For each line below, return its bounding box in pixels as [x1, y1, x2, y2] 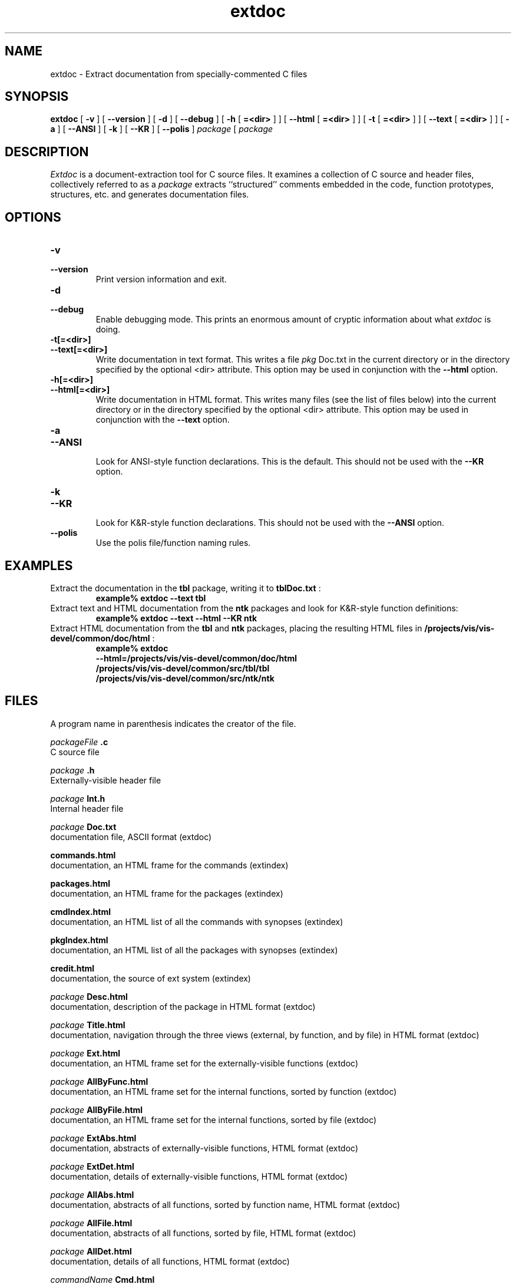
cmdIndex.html [50, 906, 111, 917]
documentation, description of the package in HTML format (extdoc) [50, 1001, 316, 1012]
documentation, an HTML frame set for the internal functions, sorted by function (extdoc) [50, 1086, 397, 1097]
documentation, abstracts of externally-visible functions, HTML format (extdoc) [50, 1143, 358, 1153]
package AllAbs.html [50, 1189, 134, 1200]
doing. [95, 324, 121, 335]
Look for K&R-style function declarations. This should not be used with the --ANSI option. [95, 518, 444, 528]
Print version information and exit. [95, 274, 227, 285]
